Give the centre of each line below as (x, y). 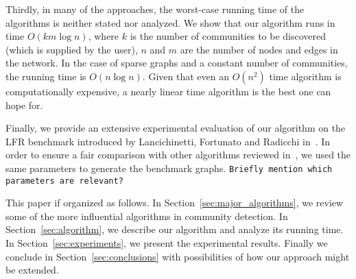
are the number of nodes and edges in (259, 49)
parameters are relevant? (64, 181)
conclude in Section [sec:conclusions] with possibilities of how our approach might (178, 256)
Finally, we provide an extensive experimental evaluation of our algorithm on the (176, 128)
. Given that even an (186, 76)
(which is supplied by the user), (72, 49)
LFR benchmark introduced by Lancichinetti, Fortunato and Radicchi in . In (168, 141)
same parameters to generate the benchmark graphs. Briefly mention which (169, 168)
